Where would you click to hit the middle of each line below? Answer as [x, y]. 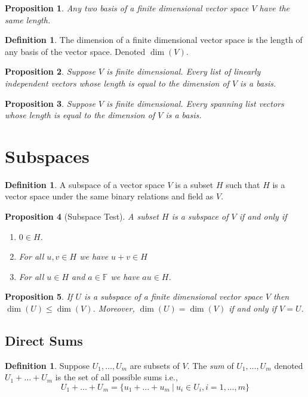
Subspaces [47, 156]
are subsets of [155, 365]
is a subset [194, 184]
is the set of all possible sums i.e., [116, 377]
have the [275, 8]
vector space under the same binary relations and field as [109, 196]
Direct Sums [44, 341]
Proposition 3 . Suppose [50, 103]
